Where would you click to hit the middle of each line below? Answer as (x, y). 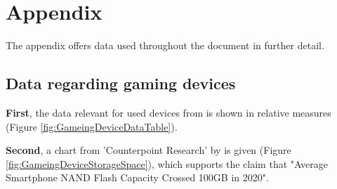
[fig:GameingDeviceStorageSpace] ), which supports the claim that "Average (167, 163)
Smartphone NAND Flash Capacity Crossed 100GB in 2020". (137, 177)
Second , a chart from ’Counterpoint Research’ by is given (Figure (148, 150)
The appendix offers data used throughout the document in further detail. (165, 45)
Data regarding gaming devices (121, 83)
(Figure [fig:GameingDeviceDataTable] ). (92, 126)
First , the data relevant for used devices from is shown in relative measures (168, 112)
